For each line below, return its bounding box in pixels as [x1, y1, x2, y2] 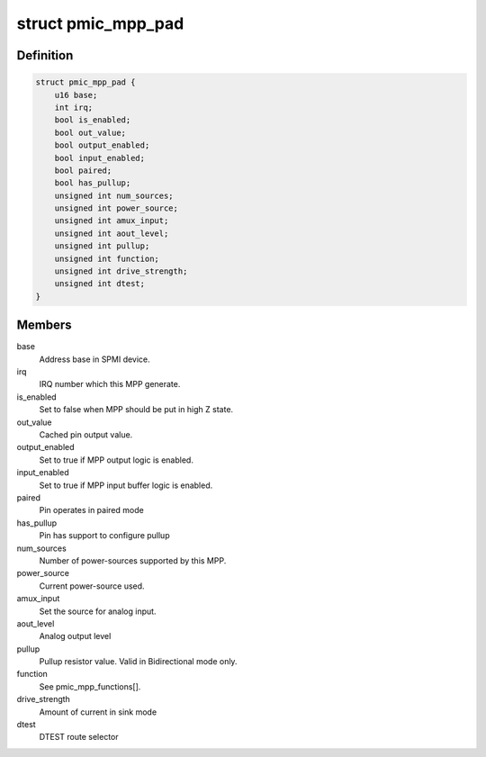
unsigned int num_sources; [54, 190, 175, 201]
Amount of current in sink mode [39, 707, 157, 717]
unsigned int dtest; [54, 279, 146, 289]
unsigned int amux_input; [54, 216, 169, 226]
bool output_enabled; [54, 140, 150, 150]
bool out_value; [54, 127, 126, 138]
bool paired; [54, 165, 112, 176]
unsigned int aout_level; [54, 228, 169, 239]
